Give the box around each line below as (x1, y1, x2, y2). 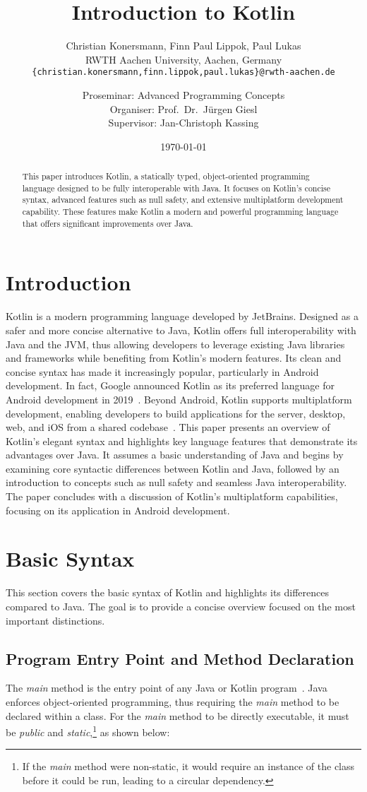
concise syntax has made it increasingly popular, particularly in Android (6, 364, 319, 379)
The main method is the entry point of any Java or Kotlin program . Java (6, 680, 327, 695)
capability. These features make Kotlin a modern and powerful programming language (22, 206, 339, 218)
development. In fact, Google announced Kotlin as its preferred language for (6, 378, 335, 393)
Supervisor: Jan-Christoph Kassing (108, 115, 259, 130)
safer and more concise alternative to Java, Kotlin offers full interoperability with (6, 322, 356, 337)
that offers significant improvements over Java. (22, 217, 193, 229)
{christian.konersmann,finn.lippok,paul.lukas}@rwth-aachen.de (32, 67, 335, 78)
